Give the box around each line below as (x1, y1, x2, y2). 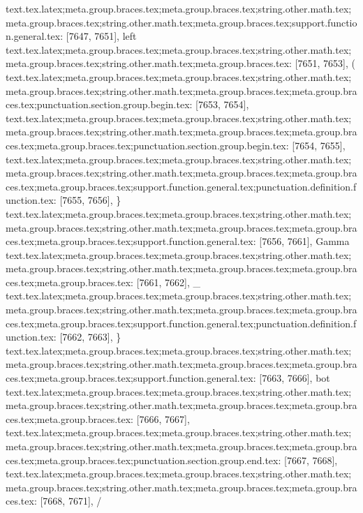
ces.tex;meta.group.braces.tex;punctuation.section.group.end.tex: (6, 452, 281, 467)
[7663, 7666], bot (259, 371, 330, 385)
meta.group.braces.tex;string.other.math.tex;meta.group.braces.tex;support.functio (6, 15, 357, 29)
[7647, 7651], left (66, 29, 137, 43)
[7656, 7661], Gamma (259, 234, 350, 248)
